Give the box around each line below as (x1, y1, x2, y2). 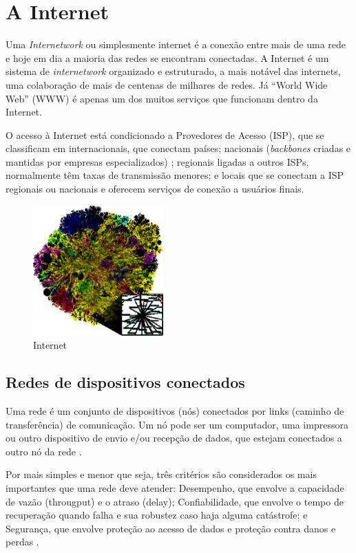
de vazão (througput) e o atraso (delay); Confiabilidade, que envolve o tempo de (6, 494, 344, 508)
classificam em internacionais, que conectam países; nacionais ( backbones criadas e (6, 141, 351, 155)
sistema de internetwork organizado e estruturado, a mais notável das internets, (6, 64, 341, 78)
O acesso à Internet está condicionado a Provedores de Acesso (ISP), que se (6, 127, 324, 142)
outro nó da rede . (6, 444, 82, 458)
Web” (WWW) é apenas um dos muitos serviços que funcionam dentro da (6, 91, 318, 105)
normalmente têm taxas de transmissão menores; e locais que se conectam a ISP (6, 168, 344, 182)
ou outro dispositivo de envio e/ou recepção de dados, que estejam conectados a (6, 431, 342, 445)
